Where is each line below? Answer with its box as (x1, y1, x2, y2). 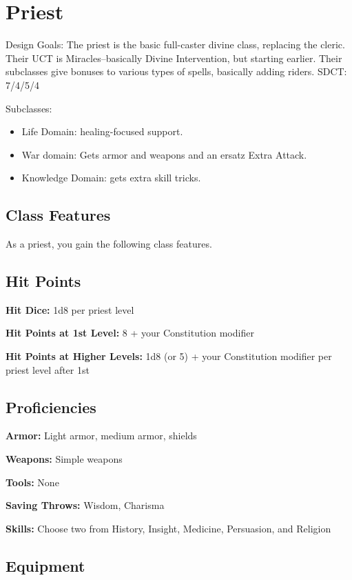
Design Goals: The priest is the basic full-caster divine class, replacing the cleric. (6, 37, 345, 52)
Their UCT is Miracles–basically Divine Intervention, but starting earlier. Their (6, 50, 342, 65)
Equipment (6, 554, 85, 576)
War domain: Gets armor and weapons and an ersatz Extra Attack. (21, 147, 307, 161)
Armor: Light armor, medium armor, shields (6, 428, 197, 443)
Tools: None (6, 474, 59, 489)
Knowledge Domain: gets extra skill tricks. (21, 170, 201, 185)
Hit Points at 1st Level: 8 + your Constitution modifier (6, 326, 254, 340)
